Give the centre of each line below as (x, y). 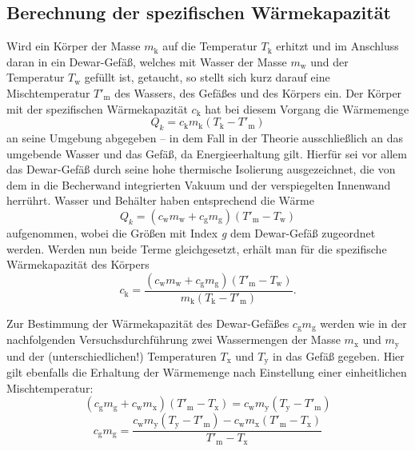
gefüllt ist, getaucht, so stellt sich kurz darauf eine (207, 77)
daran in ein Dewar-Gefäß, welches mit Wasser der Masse (147, 61)
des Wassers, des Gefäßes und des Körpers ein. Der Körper (258, 92)
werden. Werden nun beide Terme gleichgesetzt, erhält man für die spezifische (197, 248)
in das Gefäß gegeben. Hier (339, 355)
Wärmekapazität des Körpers (78, 264)
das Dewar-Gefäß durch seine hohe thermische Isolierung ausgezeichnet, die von (201, 169)
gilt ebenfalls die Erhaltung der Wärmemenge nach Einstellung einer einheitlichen (207, 372)
